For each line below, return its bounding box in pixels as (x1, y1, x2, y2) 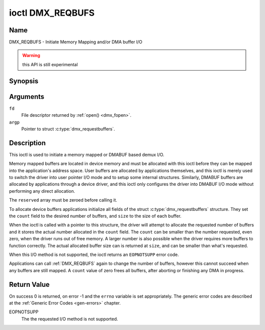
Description (9, 139, 46, 147)
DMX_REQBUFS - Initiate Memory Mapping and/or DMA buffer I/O (9, 39, 142, 45)
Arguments (9, 92, 45, 101)
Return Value (9, 280, 50, 289)
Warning (22, 52, 40, 58)
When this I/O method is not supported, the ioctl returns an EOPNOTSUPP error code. (9, 252, 179, 257)
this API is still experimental (22, 61, 78, 67)
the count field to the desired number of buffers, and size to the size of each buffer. (9, 213, 182, 219)
